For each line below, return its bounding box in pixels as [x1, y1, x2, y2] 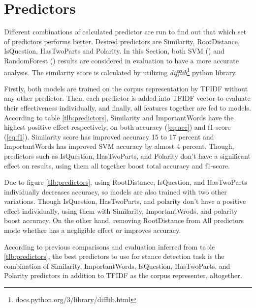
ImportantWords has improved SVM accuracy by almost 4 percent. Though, [4, 141, 234, 151]
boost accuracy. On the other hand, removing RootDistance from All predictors [4, 215, 244, 225]
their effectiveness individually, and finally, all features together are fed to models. [4, 102, 251, 112]
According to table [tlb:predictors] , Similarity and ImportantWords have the [4, 112, 234, 122]
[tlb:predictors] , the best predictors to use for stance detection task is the [4, 251, 224, 261]
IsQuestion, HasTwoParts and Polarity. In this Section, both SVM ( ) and [4, 46, 224, 56]
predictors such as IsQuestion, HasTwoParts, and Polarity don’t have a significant [4, 150, 251, 161]
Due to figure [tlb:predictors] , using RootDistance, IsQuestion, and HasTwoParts [4, 177, 247, 187]
